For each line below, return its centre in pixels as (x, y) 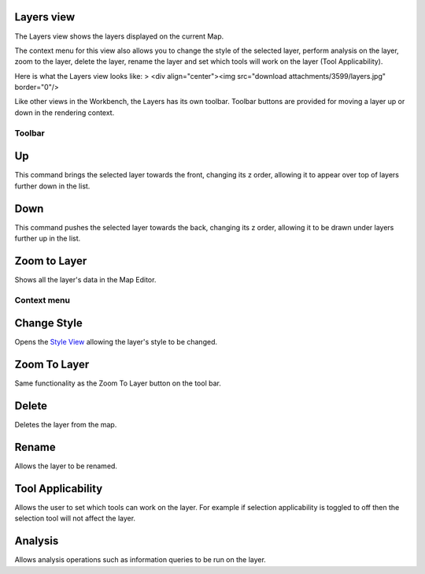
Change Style (48, 323)
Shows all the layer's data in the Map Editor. (85, 279)
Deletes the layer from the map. (66, 425)
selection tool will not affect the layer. (75, 518)
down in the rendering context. (65, 112)
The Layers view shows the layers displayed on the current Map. (119, 36)
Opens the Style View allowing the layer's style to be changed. (116, 342)
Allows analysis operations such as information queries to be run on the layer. (140, 560)
